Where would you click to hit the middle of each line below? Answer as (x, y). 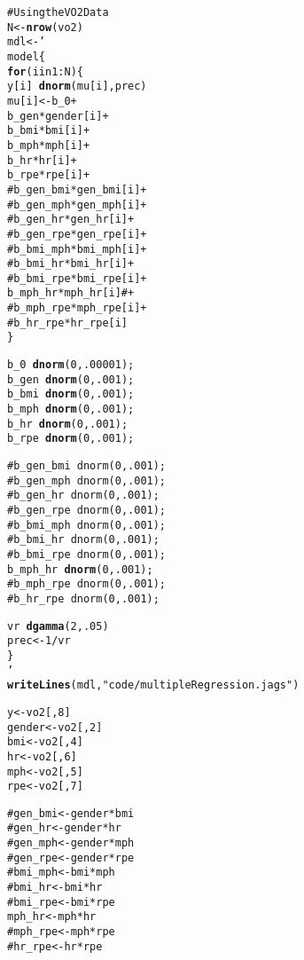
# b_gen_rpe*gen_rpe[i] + (77, 234)
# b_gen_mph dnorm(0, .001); (87, 480)
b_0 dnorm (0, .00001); (71, 365)
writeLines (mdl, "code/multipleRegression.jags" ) (153, 685)
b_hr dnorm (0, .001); (68, 424)
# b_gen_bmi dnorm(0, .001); (87, 466)
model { (26, 56)
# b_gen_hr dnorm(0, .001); (83, 496)
